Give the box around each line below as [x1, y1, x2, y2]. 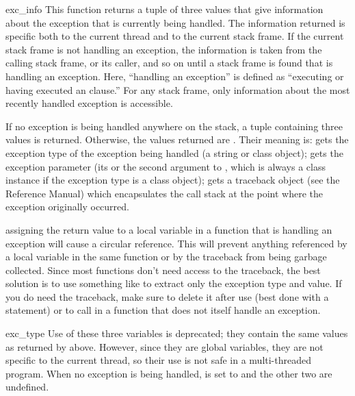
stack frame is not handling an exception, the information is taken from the [5, 42, 322, 56]
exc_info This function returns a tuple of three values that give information [5, 2, 324, 16]
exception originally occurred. [5, 199, 129, 214]
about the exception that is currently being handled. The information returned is [5, 15, 345, 29]
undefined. [5, 380, 49, 394]
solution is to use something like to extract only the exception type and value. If [5, 276, 342, 290]
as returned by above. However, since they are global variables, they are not [5, 339, 324, 354]
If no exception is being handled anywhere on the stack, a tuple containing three [5, 119, 343, 133]
